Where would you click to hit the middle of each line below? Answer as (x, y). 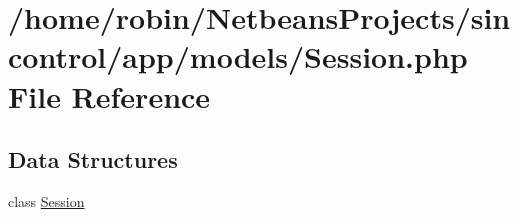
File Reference (109, 95)
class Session (46, 200)
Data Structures (93, 159)
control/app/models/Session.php (238, 56)
